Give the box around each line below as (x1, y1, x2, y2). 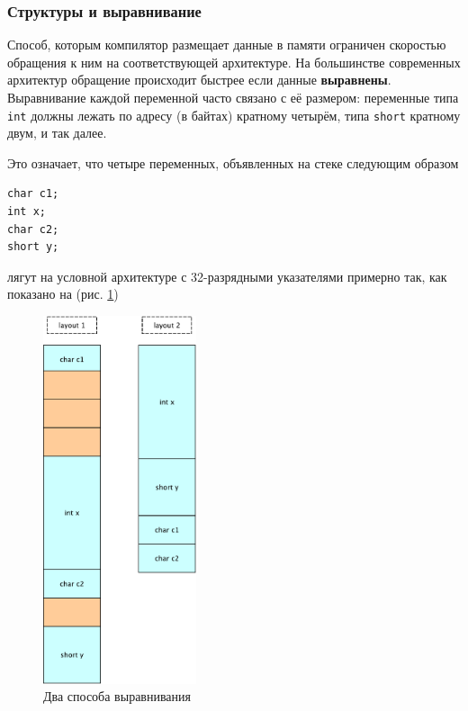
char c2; (7, 222, 59, 236)
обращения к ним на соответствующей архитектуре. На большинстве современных (7, 52, 461, 71)
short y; (7, 240, 59, 254)
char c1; (7, 187, 59, 201)
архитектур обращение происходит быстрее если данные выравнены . (7, 70, 391, 89)
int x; (7, 205, 46, 219)
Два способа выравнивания (43, 687, 192, 706)
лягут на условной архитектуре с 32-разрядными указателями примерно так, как (7, 266, 447, 285)
